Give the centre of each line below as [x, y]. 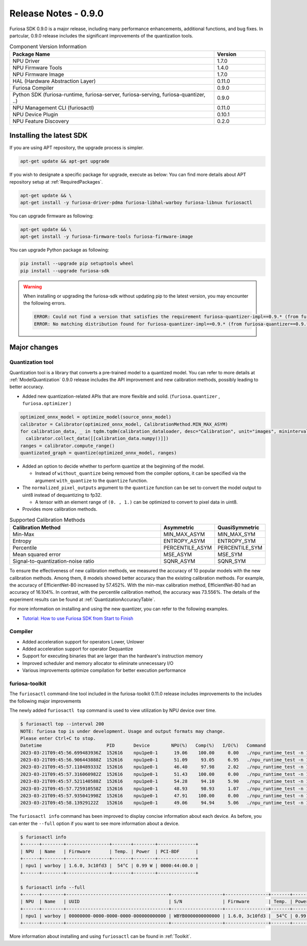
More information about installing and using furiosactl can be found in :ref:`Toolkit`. [101, 936]
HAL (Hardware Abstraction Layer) [54, 81]
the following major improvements [45, 701]
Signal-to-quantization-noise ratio [53, 561]
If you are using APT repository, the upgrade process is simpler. [77, 148]
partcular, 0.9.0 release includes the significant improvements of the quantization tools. [101, 35]
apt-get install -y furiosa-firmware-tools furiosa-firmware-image [107, 237]
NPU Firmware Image [38, 74]
